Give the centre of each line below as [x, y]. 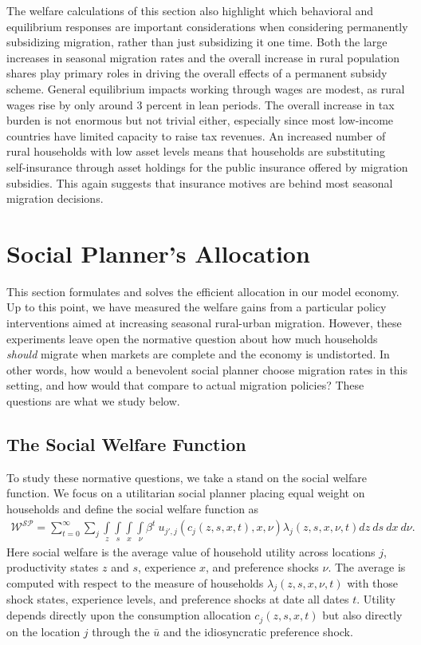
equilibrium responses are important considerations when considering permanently [207, 26]
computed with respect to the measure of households [135, 582]
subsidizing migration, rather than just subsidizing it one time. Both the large [197, 42]
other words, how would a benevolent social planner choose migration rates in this [207, 369]
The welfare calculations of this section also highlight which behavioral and [190, 10]
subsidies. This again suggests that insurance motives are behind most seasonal [200, 182]
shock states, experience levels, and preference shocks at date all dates [178, 599]
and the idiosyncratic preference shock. [258, 631]
